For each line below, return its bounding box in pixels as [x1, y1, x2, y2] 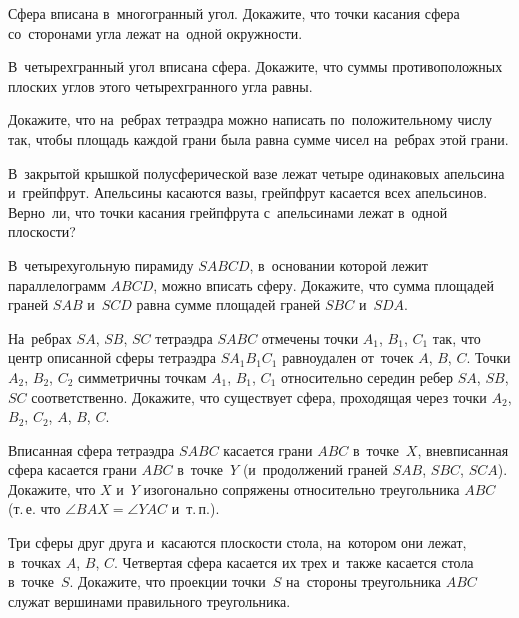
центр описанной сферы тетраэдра [8, 347, 217, 368]
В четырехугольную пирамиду [8, 254, 194, 275]
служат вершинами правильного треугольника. [8, 590, 291, 611]
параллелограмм [8, 274, 106, 295]
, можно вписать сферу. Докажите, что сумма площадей [153, 274, 494, 295]
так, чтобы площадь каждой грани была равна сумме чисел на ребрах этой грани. [8, 128, 509, 149]
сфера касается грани [8, 459, 137, 480]
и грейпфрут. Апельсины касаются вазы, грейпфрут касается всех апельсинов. [8, 182, 488, 203]
